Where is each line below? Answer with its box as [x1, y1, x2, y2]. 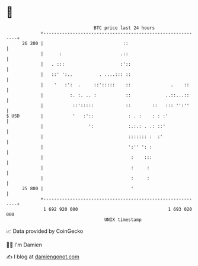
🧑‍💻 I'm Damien [6, 241, 43, 248]
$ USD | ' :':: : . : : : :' [6, 113, 168, 119]
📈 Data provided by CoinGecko [6, 227, 84, 235]
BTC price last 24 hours [94, 25, 155, 31]
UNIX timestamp [104, 216, 142, 223]
